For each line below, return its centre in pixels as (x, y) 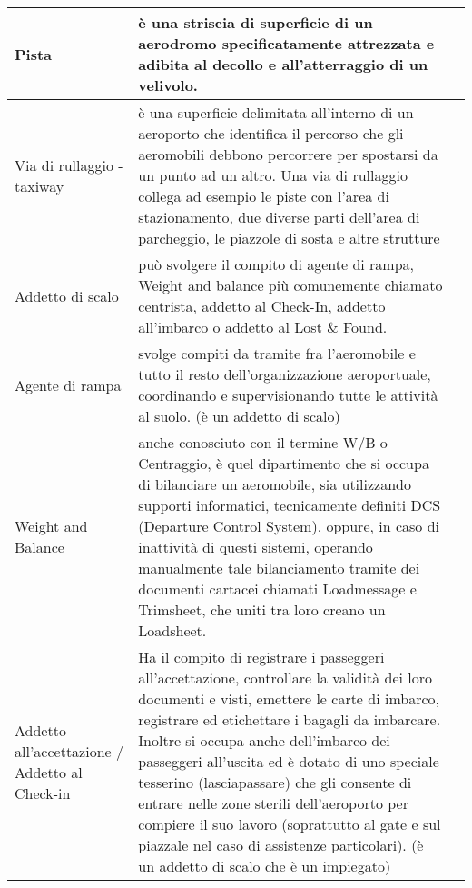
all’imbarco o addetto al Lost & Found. (263, 327)
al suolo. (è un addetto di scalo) (239, 416)
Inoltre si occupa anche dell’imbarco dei (264, 740)
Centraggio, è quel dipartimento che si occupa (284, 463)
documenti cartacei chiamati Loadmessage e (277, 589)
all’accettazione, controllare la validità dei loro (285, 678)
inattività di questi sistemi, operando (256, 547)
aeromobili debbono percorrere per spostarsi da (288, 154)
